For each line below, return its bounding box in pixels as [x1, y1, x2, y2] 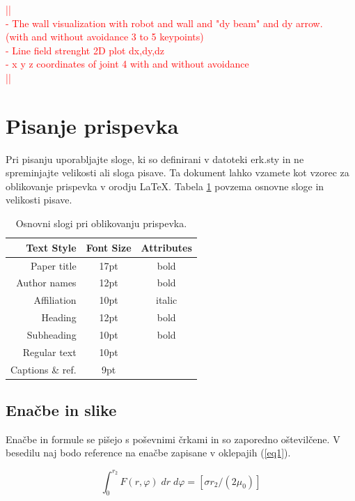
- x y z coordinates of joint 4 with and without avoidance [6, 56, 249, 71]
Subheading [26, 327, 77, 341]
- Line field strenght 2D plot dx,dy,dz [6, 43, 165, 57]
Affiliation [33, 293, 77, 307]
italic [155, 293, 177, 307]
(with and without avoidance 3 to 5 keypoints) [6, 29, 204, 44]
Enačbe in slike [6, 399, 117, 421]
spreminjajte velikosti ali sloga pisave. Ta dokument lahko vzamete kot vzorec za [6, 165, 349, 180]
